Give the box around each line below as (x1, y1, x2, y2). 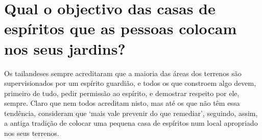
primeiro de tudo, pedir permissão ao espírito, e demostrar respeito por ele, (4, 87, 240, 98)
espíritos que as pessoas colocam (4, 18, 237, 39)
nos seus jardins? (4, 38, 126, 59)
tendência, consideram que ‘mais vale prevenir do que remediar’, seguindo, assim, (4, 107, 258, 118)
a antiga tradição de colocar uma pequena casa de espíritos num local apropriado (4, 118, 258, 128)
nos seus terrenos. (4, 128, 59, 138)
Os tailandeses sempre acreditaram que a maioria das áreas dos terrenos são (4, 67, 242, 78)
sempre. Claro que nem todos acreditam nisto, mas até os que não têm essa (4, 98, 240, 108)
